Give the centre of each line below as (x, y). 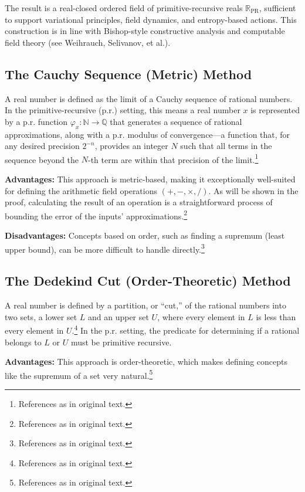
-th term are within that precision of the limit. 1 (173, 158)
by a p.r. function (36, 121)
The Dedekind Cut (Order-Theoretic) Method (148, 281)
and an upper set (118, 316)
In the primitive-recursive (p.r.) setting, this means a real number (123, 110)
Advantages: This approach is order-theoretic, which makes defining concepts (146, 362)
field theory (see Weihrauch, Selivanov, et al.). (88, 42)
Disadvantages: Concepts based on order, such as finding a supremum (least (145, 235)
